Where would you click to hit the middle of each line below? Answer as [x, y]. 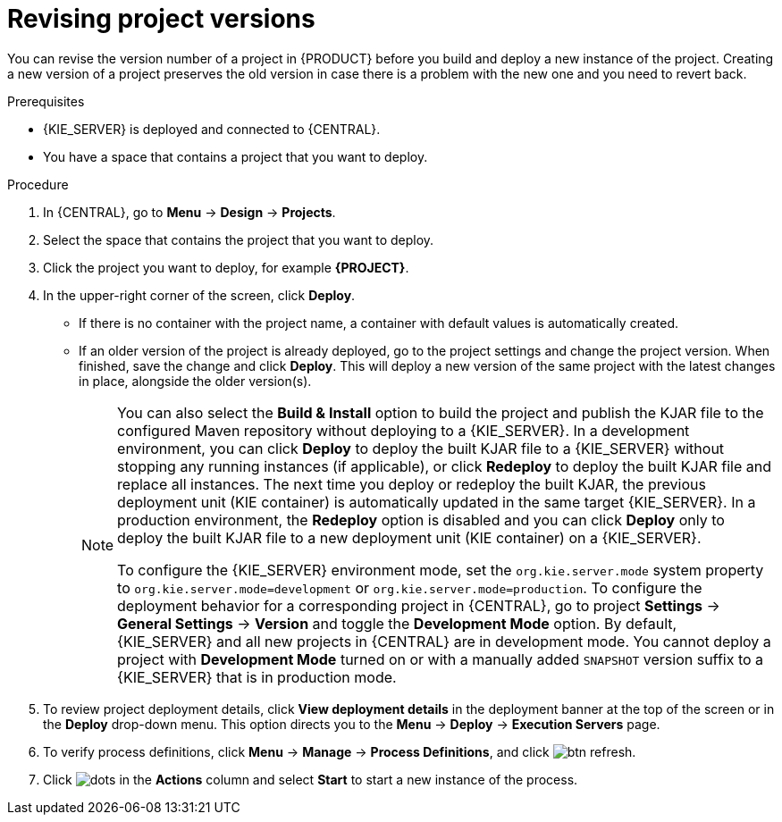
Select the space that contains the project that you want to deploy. [239, 239]
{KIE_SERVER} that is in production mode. [257, 677]
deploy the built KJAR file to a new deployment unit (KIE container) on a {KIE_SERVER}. [409, 537]
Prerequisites [46, 101]
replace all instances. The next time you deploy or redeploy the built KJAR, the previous [412, 484]
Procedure [38, 184]
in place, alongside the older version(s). [195, 381]
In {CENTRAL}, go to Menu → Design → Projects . [189, 212]
